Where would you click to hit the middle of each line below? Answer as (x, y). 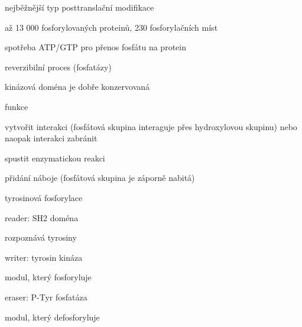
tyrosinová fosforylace (44, 197)
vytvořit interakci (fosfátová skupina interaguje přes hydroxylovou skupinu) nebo (151, 126)
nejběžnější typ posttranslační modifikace (79, 7)
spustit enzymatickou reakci (55, 158)
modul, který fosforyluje (48, 277)
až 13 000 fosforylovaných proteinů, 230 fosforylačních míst (111, 27)
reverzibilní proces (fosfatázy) (58, 67)
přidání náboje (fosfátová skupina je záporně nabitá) (100, 178)
